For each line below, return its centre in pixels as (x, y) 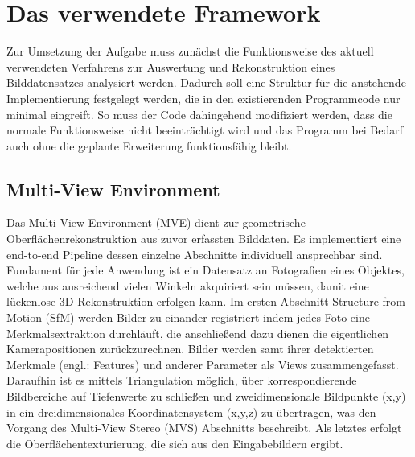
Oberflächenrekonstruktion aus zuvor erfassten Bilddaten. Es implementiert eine (204, 239)
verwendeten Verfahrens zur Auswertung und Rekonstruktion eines (171, 66)
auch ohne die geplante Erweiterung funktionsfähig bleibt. (149, 145)
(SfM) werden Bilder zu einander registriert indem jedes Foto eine (207, 317)
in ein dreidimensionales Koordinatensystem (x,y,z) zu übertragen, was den (191, 412)
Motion (24, 317)
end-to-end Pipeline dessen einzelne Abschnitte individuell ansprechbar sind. (195, 254)
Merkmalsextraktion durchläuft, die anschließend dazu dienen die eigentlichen (198, 333)
